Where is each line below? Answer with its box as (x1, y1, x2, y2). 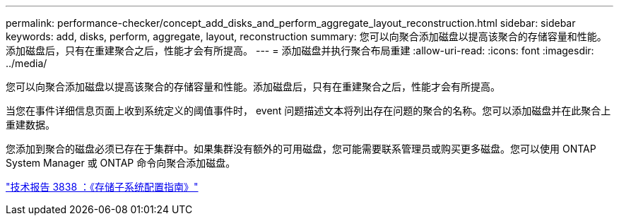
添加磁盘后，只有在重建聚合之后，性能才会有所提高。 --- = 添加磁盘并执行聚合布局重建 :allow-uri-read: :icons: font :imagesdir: (6, 44, 594, 56)
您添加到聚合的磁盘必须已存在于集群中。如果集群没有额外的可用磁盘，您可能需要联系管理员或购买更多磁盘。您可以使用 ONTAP (6, 143, 596, 155)
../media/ (6, 57, 47, 69)
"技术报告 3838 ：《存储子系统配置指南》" (6, 181, 199, 193)
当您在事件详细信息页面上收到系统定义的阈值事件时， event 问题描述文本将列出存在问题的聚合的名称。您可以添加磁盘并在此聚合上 (6, 104, 611, 117)
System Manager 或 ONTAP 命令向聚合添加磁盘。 (6, 157, 236, 169)
